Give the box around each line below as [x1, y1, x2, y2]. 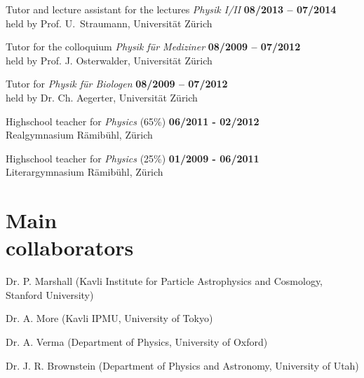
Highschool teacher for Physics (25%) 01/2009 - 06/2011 [6, 150, 259, 165]
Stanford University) [6, 287, 94, 302]
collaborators [6, 233, 134, 262]
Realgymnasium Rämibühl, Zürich [6, 127, 153, 142]
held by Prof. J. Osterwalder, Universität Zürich [6, 52, 213, 67]
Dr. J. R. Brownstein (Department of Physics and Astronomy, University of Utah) [6, 358, 359, 372]
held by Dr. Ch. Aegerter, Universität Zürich [6, 90, 198, 104]
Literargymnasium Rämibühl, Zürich [6, 164, 163, 179]
